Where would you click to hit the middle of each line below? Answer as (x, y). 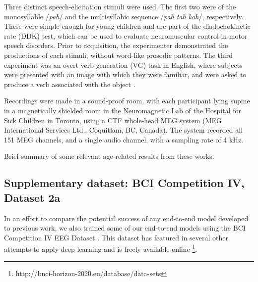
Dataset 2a (32, 197)
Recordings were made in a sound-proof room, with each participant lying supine (127, 101)
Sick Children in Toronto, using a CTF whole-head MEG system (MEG (113, 120)
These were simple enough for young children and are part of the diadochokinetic (127, 26)
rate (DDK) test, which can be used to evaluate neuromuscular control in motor (126, 35)
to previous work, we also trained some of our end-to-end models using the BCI (125, 228)
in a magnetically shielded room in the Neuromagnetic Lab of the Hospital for (123, 110)
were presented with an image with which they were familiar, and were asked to (125, 74)
